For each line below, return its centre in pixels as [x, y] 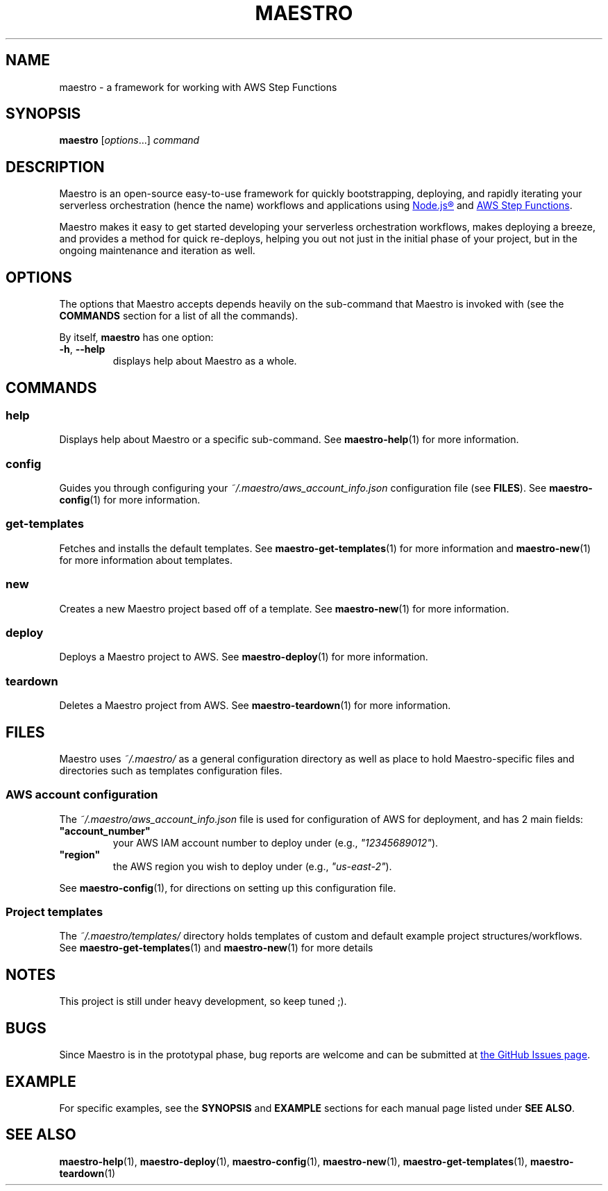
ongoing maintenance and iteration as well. [157, 251]
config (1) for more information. [130, 500]
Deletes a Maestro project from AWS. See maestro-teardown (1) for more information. [255, 706]
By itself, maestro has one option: [136, 338]
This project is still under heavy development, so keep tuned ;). [203, 1001]
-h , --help [82, 349]
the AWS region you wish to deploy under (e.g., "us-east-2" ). [252, 866]
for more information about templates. [146, 560]
